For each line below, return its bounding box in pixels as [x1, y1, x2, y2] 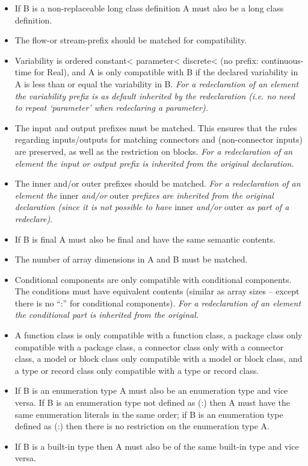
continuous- [261, 54, 304, 66]
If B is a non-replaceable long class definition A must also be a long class [14, 2, 284, 14]
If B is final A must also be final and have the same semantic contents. [14, 232, 276, 245]
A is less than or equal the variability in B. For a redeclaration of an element [14, 77, 299, 90]
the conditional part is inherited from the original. [14, 308, 199, 321]
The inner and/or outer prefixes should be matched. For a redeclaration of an [14, 177, 301, 190]
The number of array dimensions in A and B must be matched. [14, 253, 248, 266]
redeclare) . [14, 212, 53, 225]
